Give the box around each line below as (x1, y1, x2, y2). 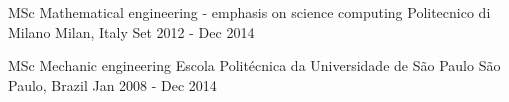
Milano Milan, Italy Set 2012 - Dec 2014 (8, 21, 255, 42)
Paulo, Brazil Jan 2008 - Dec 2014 (8, 74, 217, 95)
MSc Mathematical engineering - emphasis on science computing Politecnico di (8, 2, 491, 22)
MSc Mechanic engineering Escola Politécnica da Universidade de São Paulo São (8, 55, 501, 76)
